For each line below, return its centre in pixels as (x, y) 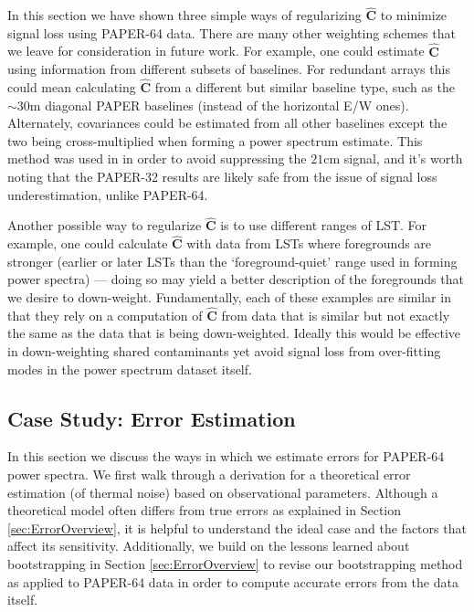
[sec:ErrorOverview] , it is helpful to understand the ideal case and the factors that (237, 528)
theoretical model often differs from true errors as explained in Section (205, 510)
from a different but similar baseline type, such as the (305, 87)
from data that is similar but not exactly (336, 315)
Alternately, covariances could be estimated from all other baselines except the (227, 123)
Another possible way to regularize (105, 225)
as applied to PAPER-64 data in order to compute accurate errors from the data (233, 581)
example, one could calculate (88, 243)
